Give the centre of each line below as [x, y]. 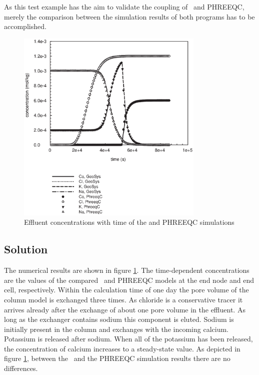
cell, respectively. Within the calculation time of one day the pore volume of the [126, 290]
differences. [21, 368]
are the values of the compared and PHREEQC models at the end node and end [129, 280]
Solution [26, 249]
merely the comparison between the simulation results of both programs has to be [129, 16]
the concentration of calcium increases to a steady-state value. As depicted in [122, 348]
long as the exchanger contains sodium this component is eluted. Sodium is [119, 319]
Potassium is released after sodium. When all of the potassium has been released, [128, 339]
